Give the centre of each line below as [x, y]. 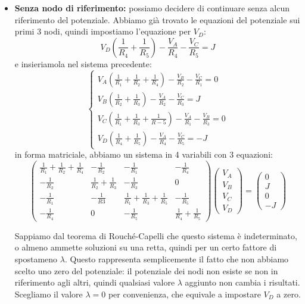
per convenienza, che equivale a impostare [184, 294]
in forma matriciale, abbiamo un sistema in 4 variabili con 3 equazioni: [144, 154]
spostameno [36, 258]
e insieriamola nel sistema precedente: [83, 63]
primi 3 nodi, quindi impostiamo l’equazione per [103, 31]
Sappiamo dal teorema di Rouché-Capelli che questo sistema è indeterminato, [156, 235]
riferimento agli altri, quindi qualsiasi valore [95, 282]
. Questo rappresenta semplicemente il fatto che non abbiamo [177, 258]
